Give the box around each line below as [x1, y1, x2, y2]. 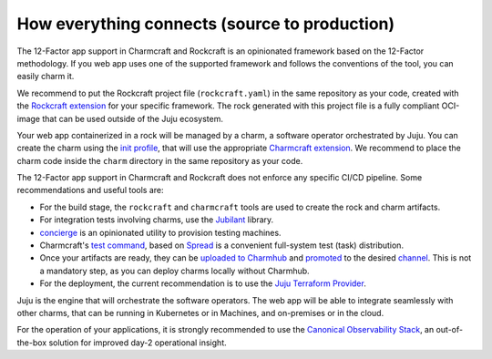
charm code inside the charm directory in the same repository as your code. [16, 155, 303, 166]
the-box [16, 337, 47, 348]
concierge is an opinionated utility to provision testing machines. [39, 227, 282, 238]
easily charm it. [16, 71, 75, 82]
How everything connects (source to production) [16, 14, 395, 34]
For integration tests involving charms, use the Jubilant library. [39, 214, 274, 225]
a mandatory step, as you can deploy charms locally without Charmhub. [39, 265, 310, 276]
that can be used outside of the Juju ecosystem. [42, 113, 223, 124]
